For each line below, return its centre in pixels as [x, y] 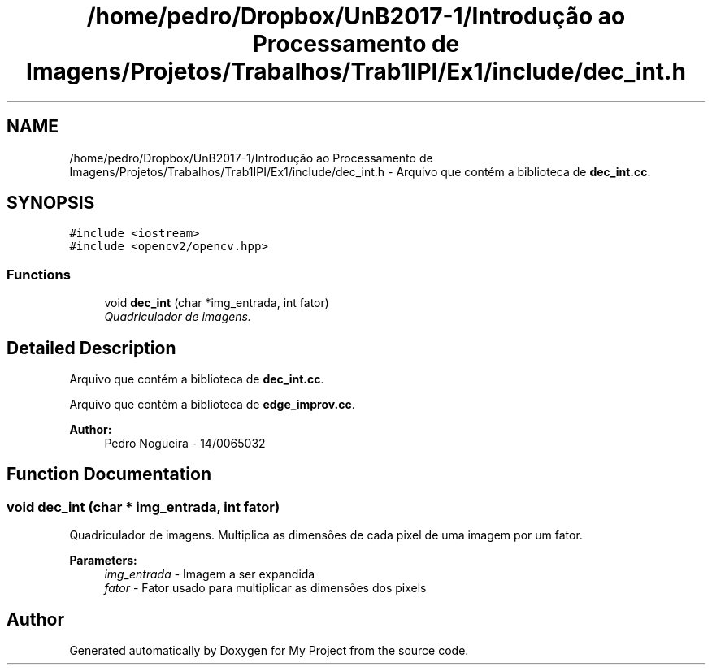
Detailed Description [91, 348]
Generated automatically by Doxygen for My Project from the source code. [269, 651]
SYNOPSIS [51, 203]
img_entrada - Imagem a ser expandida [210, 574]
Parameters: [103, 561]
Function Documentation [109, 474]
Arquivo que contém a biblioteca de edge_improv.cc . [212, 405]
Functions [39, 274]
